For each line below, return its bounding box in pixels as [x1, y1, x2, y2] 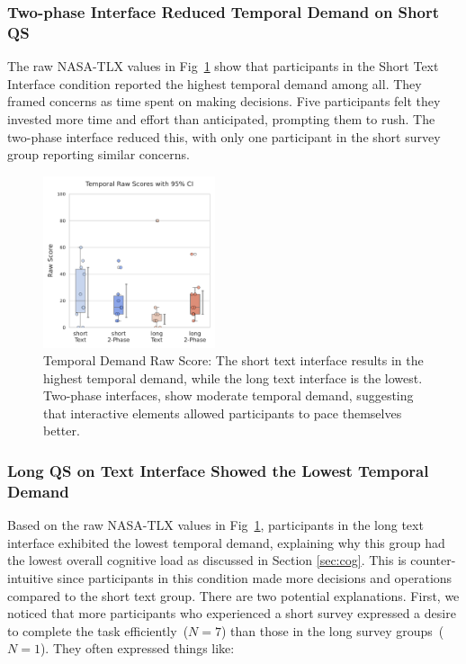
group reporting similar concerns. [7, 145, 190, 164]
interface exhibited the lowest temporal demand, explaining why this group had [7, 533, 445, 552]
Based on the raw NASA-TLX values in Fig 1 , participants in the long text [7, 516, 424, 534]
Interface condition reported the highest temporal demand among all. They [7, 74, 422, 93]
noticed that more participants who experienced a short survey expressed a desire [7, 604, 456, 623]
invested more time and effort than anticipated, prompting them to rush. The [7, 109, 435, 128]
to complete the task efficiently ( [7, 621, 189, 640]
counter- [410, 551, 456, 570]
